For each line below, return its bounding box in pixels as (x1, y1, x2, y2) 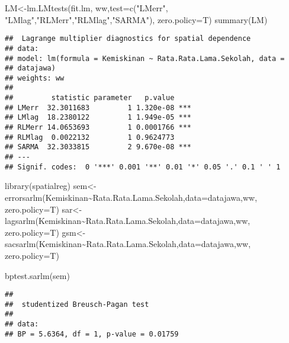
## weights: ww (5, 73, 65, 82)
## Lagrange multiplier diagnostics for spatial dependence (5, 34, 251, 43)
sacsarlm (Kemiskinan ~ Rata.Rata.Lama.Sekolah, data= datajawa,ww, (5, 238, 251, 250)
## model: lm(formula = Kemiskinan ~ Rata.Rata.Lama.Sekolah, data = (5, 54, 285, 63)
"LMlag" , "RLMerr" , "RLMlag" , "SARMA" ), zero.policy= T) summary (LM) (5, 13, 268, 25)
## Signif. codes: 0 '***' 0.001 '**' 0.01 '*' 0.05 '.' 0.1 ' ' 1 (5, 162, 281, 171)
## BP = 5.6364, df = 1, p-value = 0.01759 (5, 329, 179, 338)
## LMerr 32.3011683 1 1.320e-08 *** (5, 103, 191, 112)
